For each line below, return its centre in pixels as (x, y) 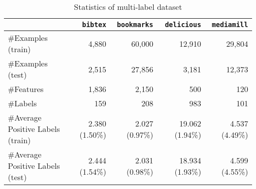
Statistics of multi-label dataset (128, 7)
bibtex (94, 25)
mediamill (230, 25)
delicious (183, 25)
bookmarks (135, 25)
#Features (26, 89)
